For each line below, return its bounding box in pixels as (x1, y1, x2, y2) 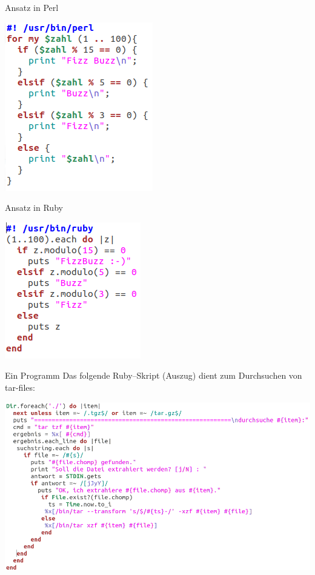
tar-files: (5, 381, 35, 393)
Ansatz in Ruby (5, 201, 63, 214)
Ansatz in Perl (5, 1, 59, 13)
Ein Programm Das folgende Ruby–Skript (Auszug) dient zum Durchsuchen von (5, 369, 302, 382)
